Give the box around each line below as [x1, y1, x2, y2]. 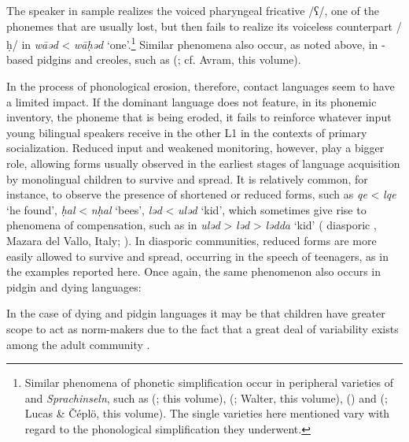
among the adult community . [6, 336, 150, 352]
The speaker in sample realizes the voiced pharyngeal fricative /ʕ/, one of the [6, 2, 380, 18]
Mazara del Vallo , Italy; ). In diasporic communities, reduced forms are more [6, 232, 377, 248]
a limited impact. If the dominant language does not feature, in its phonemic [6, 93, 377, 110]
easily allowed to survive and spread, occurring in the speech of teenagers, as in [6, 247, 389, 264]
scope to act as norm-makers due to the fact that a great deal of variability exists [6, 320, 399, 336]
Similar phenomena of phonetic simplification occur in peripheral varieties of [24, 374, 394, 391]
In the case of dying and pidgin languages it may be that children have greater [6, 305, 385, 321]
